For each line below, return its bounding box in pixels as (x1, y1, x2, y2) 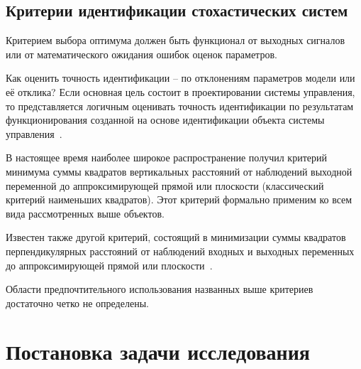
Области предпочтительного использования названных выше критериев (6, 282, 313, 296)
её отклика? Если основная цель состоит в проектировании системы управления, (6, 84, 355, 99)
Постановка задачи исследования (6, 337, 310, 366)
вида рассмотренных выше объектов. (6, 205, 165, 220)
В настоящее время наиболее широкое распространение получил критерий (6, 150, 327, 165)
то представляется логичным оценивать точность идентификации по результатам (6, 98, 354, 113)
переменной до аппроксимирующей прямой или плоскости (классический (6, 178, 324, 193)
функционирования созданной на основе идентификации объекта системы (6, 112, 325, 127)
